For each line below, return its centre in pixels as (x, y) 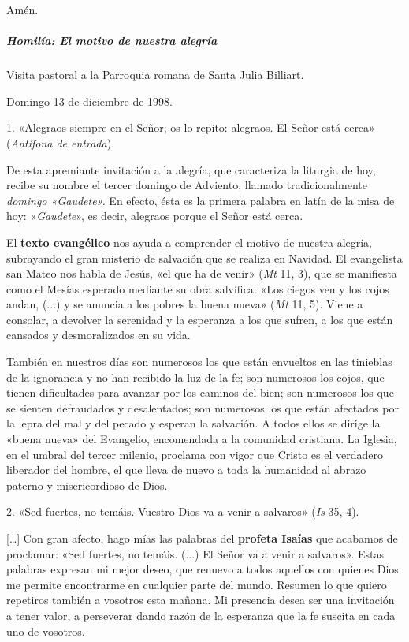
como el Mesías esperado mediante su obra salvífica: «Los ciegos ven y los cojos (198, 288)
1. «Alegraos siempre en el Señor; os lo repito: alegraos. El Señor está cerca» (191, 127)
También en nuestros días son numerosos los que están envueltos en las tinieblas (199, 362)
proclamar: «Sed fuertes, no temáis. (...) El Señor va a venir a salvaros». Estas (195, 553)
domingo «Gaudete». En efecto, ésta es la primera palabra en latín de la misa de (201, 200)
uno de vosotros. (46, 631)
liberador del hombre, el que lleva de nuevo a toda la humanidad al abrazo (186, 470)
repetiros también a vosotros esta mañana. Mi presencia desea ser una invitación (201, 600)
